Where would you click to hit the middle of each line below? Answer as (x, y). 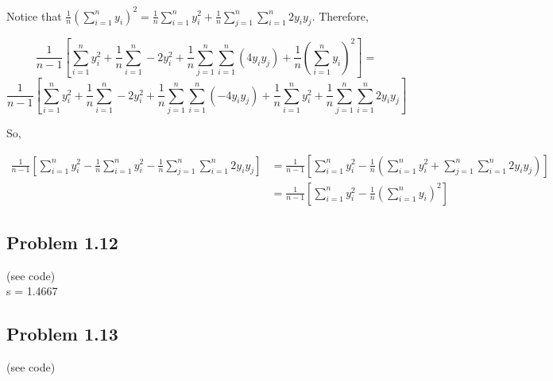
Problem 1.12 (62, 242)
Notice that (34, 15)
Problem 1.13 (62, 334)
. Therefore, (340, 15)
